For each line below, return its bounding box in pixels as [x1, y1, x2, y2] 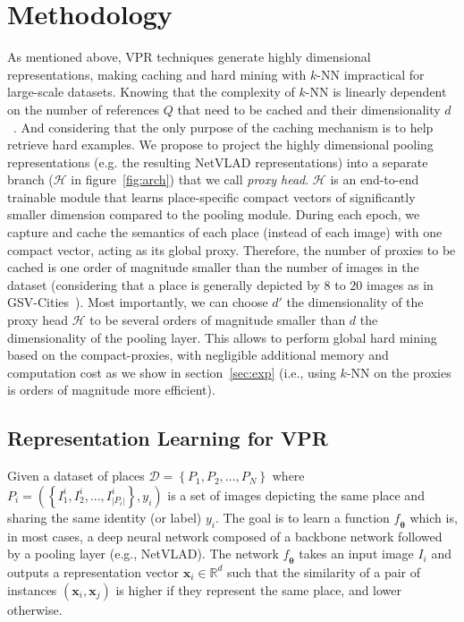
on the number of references [7, 99, 160, 118]
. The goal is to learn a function [215, 507, 390, 526]
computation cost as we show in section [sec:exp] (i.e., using [7, 362, 336, 381]
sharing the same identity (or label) [7, 507, 202, 526]
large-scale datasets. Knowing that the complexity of [7, 82, 295, 101]
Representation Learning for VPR [7, 424, 328, 452]
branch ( [7, 170, 54, 189]
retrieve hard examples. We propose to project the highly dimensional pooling [7, 135, 434, 154]
